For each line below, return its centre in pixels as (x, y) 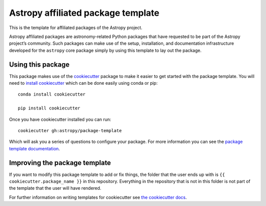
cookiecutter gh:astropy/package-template (70, 130)
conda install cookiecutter (52, 94)
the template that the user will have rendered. (55, 188)
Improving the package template (60, 163)
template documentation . (34, 148)
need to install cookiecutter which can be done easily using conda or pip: (83, 83)
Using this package (39, 64)
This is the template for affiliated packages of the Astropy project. (76, 28)
